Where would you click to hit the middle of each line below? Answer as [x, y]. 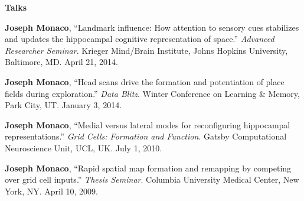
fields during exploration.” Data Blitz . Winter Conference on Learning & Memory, [152, 93]
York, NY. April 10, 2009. [51, 191]
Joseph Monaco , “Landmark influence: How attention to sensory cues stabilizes [152, 27]
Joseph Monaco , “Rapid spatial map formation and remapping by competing [148, 168]
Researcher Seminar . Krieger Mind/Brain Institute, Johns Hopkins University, [146, 50]
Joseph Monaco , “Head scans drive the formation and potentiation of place [145, 81]
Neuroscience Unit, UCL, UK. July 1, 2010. [84, 147]
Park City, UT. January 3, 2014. [63, 105]
